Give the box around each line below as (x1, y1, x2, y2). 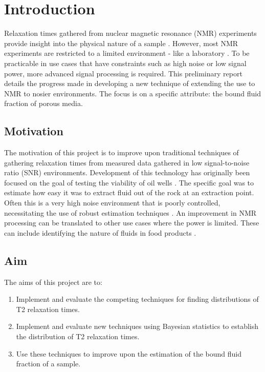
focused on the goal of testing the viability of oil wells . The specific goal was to (4, 177, 254, 188)
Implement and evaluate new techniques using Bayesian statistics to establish (16, 321, 259, 332)
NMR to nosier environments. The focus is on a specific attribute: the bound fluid (4, 88, 261, 98)
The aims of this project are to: (4, 276, 102, 287)
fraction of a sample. (16, 358, 81, 369)
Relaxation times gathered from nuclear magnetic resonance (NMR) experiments (4, 28, 257, 38)
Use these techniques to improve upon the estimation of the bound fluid (16, 348, 241, 359)
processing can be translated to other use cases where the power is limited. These (4, 217, 259, 228)
